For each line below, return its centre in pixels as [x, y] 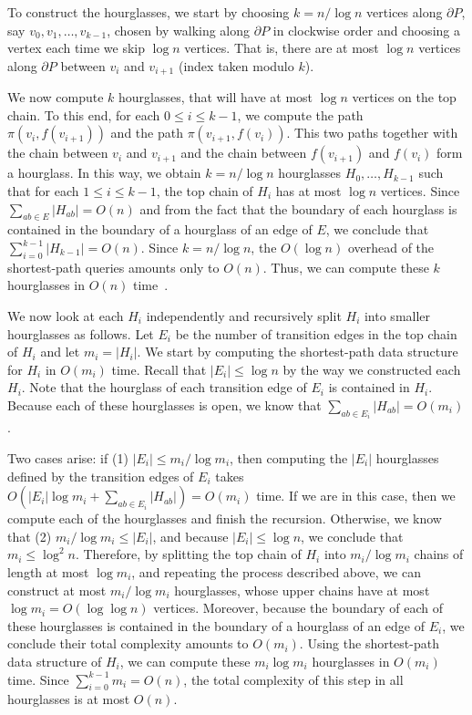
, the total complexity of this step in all [293, 679]
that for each [43, 191]
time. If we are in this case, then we [356, 496]
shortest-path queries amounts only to [113, 267]
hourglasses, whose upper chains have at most [302, 590]
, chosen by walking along [179, 30]
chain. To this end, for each [84, 114]
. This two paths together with [372, 133]
